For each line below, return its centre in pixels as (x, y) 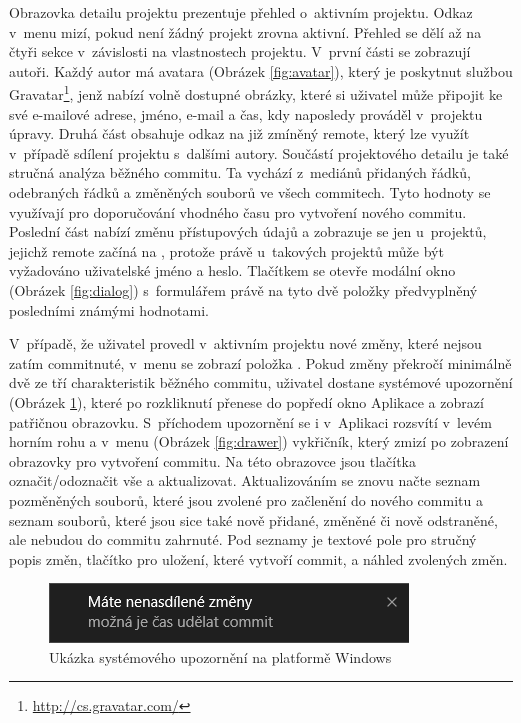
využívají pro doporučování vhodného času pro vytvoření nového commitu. (238, 211)
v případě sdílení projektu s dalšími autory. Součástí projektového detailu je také (259, 152)
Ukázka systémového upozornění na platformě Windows (220, 656)
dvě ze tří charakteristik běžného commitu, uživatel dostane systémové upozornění (261, 382)
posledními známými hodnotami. (109, 309)
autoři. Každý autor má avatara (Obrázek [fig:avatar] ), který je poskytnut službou (261, 70)
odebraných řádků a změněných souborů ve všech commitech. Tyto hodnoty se (250, 192)
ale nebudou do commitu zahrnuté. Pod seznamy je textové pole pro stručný (243, 539)
